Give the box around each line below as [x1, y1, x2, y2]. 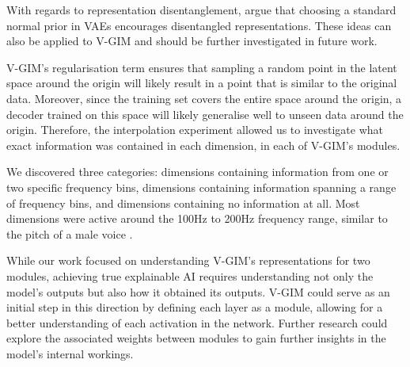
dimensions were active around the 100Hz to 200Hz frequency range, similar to [6, 210, 388, 227]
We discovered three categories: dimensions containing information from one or [6, 163, 389, 180]
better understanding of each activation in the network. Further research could [6, 314, 388, 331]
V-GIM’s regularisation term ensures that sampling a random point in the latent [6, 59, 397, 75]
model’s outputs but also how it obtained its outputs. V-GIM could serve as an [6, 283, 390, 300]
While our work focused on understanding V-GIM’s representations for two [6, 252, 370, 269]
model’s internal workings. [6, 345, 134, 361]
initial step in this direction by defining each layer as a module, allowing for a [6, 299, 383, 315]
